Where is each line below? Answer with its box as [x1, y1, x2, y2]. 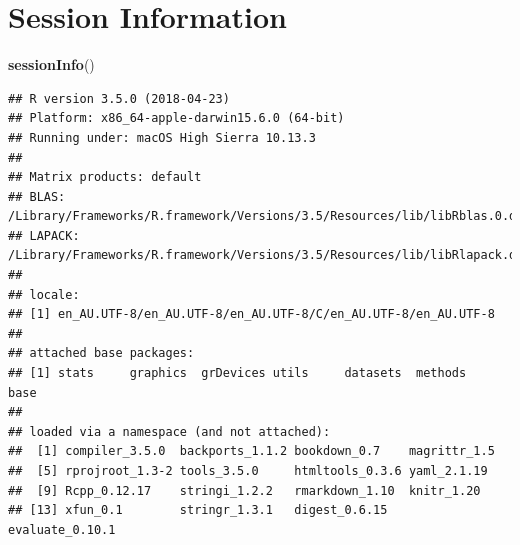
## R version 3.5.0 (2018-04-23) [8, 91, 230, 106]
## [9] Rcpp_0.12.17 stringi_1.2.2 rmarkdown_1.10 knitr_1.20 [8, 483, 481, 498]
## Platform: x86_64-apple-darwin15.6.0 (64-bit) [8, 111, 345, 126]
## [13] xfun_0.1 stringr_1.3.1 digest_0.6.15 [8, 503, 388, 518]
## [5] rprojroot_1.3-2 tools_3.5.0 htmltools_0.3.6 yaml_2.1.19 [8, 464, 488, 478]
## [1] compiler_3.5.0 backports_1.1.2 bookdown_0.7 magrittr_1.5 [8, 444, 495, 459]
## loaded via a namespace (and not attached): [8, 424, 331, 439]
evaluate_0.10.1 [8, 522, 116, 537]
